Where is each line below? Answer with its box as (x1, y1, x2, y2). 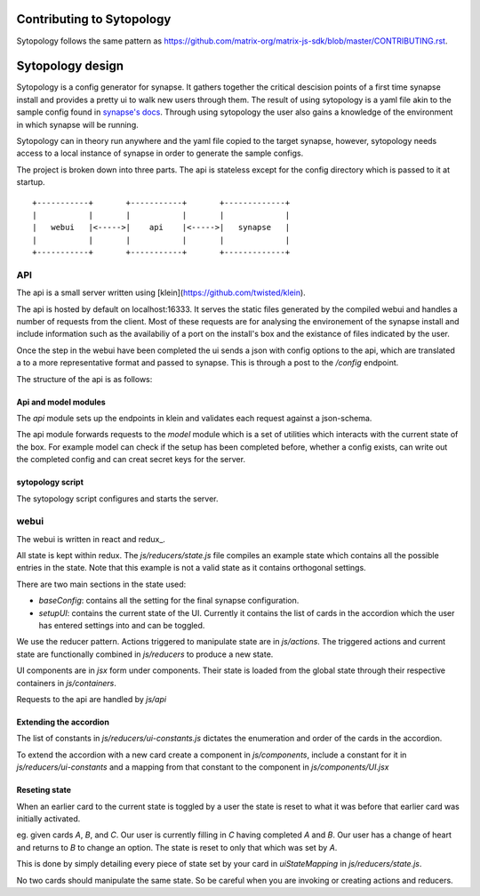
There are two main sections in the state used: (16, 579, 187, 589)
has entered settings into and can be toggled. (38, 620, 205, 631)
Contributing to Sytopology (16, 12, 172, 27)
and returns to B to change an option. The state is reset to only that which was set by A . (16, 842, 338, 852)
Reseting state (16, 785, 71, 796)
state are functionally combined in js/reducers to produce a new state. (16, 649, 274, 660)
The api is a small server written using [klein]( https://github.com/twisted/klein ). (16, 287, 306, 298)
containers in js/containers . (16, 677, 117, 688)
